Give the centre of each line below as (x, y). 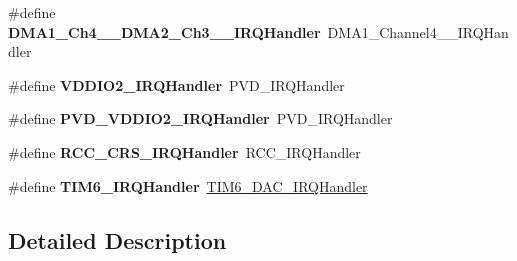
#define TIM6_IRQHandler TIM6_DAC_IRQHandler (188, 185)
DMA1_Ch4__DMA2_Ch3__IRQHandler (164, 31)
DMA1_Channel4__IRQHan (418, 31)
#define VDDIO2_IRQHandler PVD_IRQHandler (176, 84)
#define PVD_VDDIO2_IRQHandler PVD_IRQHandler (200, 118)
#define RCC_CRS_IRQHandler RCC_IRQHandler (184, 151)
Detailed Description (117, 239)
